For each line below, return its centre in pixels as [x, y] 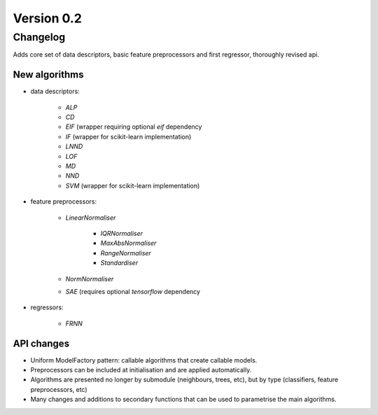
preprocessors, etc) [59, 389]
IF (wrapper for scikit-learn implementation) [128, 136]
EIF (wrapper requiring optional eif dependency [134, 127]
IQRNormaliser [122, 233]
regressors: [47, 307]
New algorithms [48, 75]
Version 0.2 [47, 18]
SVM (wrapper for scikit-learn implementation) [133, 185]
